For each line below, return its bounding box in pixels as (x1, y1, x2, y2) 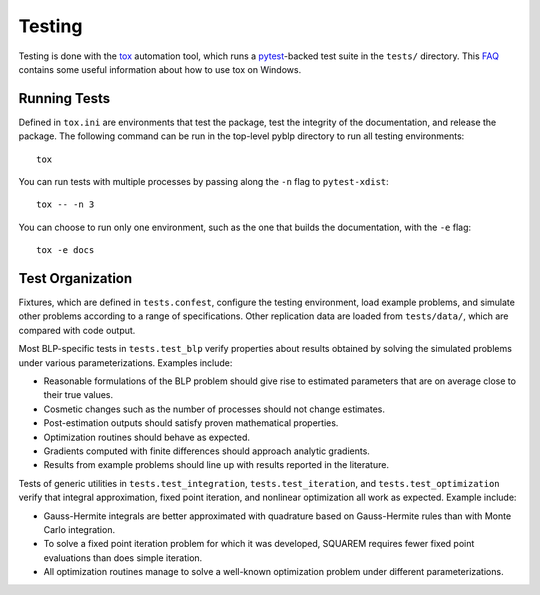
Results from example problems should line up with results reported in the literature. (43, 459, 390, 471)
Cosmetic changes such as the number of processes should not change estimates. (43, 403, 385, 415)
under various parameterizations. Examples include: (18, 356, 233, 369)
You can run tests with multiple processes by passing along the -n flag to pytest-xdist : (18, 176, 389, 188)
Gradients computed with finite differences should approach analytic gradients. (43, 445, 370, 457)
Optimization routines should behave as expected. (43, 431, 250, 443)
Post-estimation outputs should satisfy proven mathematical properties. (43, 417, 339, 429)
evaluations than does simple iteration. (43, 551, 203, 564)
